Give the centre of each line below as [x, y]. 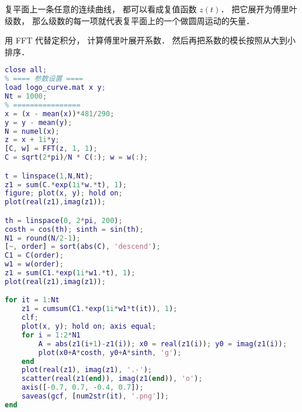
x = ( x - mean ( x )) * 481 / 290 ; [60, 114]
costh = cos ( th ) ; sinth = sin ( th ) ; [74, 229]
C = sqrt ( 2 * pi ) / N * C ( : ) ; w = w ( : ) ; [76, 158]
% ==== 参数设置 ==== [44, 79]
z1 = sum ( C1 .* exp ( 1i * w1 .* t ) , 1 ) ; [70, 273]
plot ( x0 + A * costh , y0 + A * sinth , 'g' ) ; [110, 352]
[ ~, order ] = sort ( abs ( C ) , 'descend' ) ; [83, 247]
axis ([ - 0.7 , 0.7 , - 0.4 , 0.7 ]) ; [83, 388]
